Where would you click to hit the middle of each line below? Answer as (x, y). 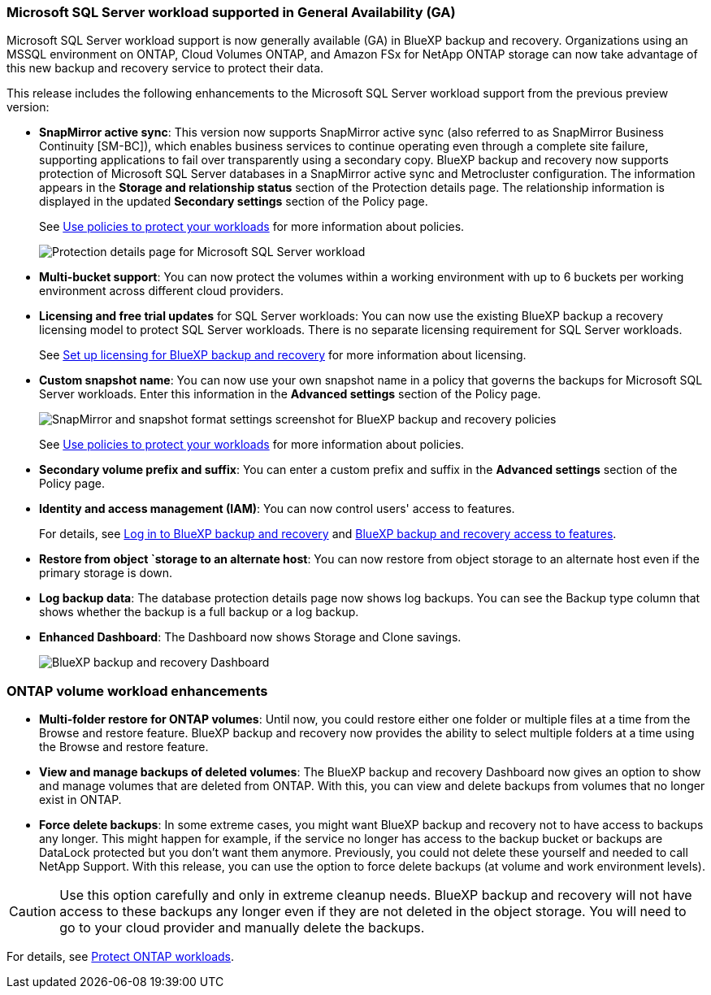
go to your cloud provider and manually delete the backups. (242, 928)
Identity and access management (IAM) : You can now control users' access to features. (277, 509)
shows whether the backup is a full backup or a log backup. (199, 612)
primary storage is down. (106, 573)
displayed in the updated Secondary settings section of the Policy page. (234, 202)
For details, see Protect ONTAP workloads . (121, 957)
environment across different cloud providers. (161, 291)
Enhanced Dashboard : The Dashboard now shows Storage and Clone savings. (250, 637)
